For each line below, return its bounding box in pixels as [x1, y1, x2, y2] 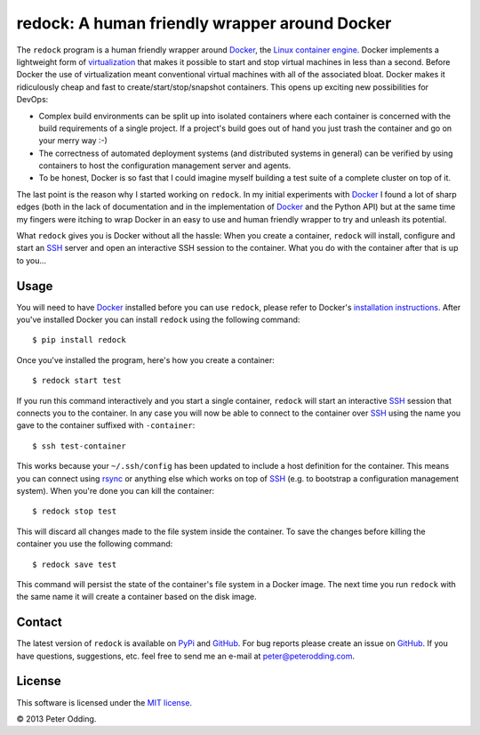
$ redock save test [32, 559, 117, 569]
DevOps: [16, 94, 49, 105]
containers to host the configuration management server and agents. [38, 160, 292, 171]
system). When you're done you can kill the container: [16, 486, 215, 496]
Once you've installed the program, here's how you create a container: [16, 354, 275, 365]
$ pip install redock [32, 335, 126, 345]
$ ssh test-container [32, 440, 126, 451]
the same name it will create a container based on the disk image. [16, 592, 257, 602]
